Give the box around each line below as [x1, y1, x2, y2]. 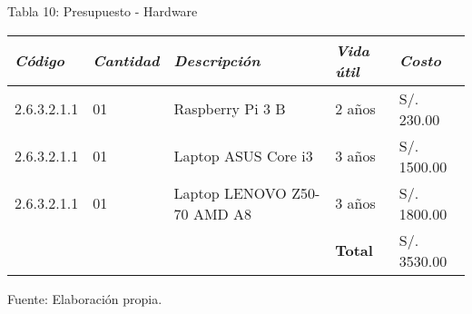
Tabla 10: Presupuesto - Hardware [7, 2, 198, 20]
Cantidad [93, 50, 160, 72]
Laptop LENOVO [173, 182, 287, 203]
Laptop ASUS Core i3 [173, 145, 313, 167]
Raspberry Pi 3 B [173, 98, 286, 120]
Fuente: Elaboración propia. [7, 289, 162, 308]
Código [15, 50, 64, 72]
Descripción [173, 50, 261, 72]
